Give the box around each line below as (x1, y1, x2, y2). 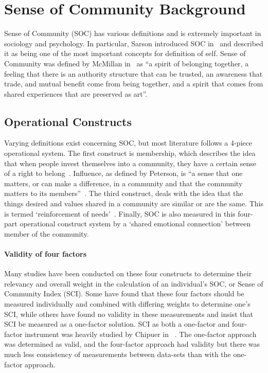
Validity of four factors (4, 248, 87, 259)
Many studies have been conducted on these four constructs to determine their (4, 268, 252, 279)
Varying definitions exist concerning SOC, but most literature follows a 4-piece (4, 137, 252, 148)
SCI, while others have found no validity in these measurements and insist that (4, 308, 253, 319)
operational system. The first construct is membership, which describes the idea (4, 148, 256, 158)
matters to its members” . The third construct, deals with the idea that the (4, 188, 243, 199)
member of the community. (4, 228, 89, 239)
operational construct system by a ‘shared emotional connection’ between (20, 218, 251, 229)
